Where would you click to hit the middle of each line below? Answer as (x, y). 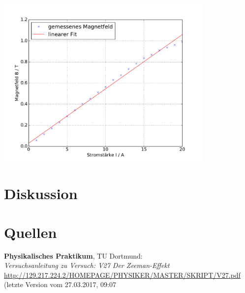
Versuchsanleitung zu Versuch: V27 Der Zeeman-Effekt (87, 265)
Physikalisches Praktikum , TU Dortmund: (73, 255)
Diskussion (41, 193)
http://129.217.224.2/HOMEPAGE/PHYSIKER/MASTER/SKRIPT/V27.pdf (122, 275)
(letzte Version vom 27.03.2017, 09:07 (60, 284)
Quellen (31, 232)
